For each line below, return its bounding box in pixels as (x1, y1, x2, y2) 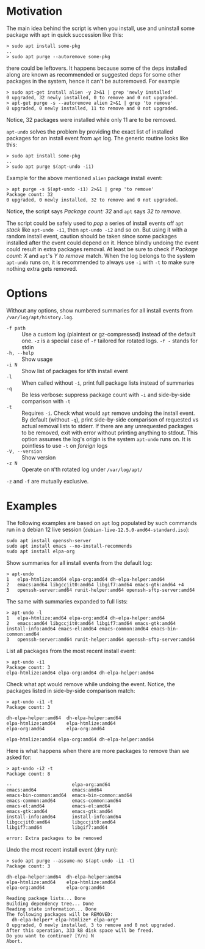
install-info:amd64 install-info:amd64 (6, 814, 121, 820)
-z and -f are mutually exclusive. (6, 477, 89, 485)
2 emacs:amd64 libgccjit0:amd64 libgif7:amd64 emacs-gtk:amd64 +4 (6, 581, 184, 588)
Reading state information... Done (6, 906, 97, 912)
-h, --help (6, 350, 34, 356)
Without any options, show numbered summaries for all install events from (6, 306, 193, 314)
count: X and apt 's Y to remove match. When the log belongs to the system (6, 252, 195, 259)
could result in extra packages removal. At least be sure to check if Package (6, 245, 198, 252)
